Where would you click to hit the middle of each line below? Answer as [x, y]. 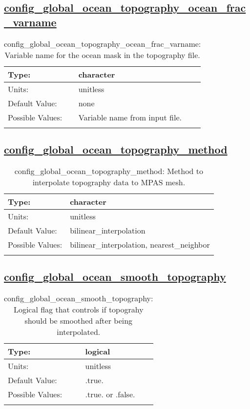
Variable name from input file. [130, 117]
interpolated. [79, 332]
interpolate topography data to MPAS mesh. [109, 182]
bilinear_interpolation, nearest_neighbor [140, 244]
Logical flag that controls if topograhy [78, 309]
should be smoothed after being [79, 321]
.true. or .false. [110, 394]
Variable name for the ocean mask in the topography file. [102, 55]
